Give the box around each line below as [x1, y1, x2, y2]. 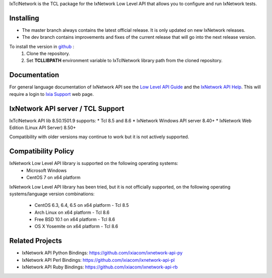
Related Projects [9, 237, 62, 245]
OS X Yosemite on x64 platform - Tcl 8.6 [34, 224, 118, 230]
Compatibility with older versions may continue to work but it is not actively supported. [9, 134, 189, 140]
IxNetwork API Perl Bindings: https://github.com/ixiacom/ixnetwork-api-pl [22, 257, 175, 263]
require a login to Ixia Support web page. [9, 91, 94, 97]
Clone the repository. [26, 50, 70, 57]
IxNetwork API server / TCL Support [9, 104, 124, 113]
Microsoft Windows [26, 167, 67, 174]
